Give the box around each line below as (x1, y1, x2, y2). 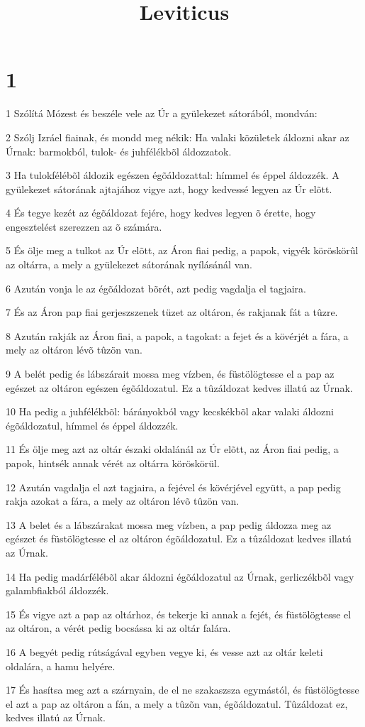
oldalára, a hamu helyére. (6, 658, 116, 673)
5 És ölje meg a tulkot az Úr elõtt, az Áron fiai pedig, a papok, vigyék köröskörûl (6, 243, 359, 258)
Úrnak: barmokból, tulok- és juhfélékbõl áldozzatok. (6, 143, 232, 158)
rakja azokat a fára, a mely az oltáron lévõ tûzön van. (6, 493, 240, 508)
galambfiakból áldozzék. (6, 583, 109, 598)
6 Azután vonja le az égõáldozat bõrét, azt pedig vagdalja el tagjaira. (6, 280, 306, 295)
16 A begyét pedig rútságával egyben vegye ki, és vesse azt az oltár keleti (6, 644, 323, 659)
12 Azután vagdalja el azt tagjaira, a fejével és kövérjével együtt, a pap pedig (6, 479, 341, 494)
